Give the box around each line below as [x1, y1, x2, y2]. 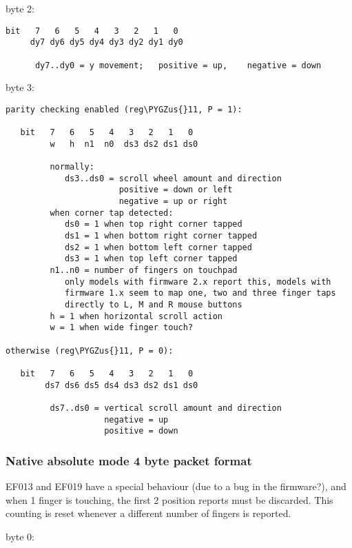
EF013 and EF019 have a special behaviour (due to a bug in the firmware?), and [6, 479, 346, 494]
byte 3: [6, 80, 34, 94]
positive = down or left [118, 185, 233, 195]
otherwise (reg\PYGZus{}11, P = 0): [6, 345, 174, 356]
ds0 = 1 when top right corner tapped [64, 219, 242, 230]
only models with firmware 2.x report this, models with [64, 276, 331, 287]
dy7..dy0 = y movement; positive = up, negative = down [34, 60, 322, 70]
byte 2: [6, 1, 34, 15]
